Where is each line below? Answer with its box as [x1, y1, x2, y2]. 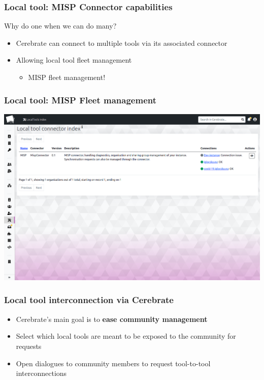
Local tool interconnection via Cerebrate [4, 293, 174, 306]
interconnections [16, 368, 67, 378]
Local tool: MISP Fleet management [4, 93, 157, 106]
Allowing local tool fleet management [16, 55, 132, 65]
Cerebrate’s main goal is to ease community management [16, 313, 208, 324]
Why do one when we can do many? [4, 20, 117, 31]
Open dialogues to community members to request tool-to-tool [16, 358, 211, 368]
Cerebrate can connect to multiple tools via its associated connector [16, 37, 227, 48]
